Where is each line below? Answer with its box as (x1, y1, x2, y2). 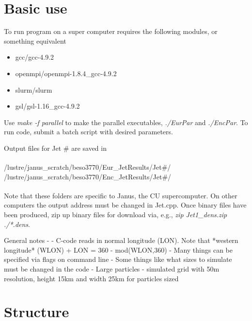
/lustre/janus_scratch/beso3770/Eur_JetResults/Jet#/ (4, 162, 171, 172)
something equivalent (4, 35, 66, 46)
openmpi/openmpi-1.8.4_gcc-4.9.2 (15, 68, 117, 78)
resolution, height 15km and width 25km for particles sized (4, 273, 179, 283)
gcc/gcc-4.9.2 (15, 52, 54, 62)
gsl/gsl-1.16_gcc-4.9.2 (15, 101, 80, 111)
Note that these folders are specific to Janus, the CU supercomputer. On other (4, 190, 237, 200)
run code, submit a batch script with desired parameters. (4, 127, 173, 137)
